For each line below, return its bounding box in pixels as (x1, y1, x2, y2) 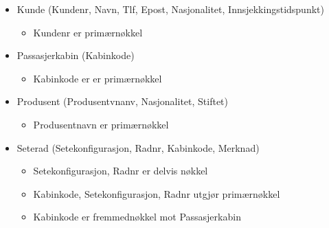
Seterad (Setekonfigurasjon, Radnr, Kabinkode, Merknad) (16, 140, 260, 155)
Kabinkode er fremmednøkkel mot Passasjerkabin (33, 209, 241, 224)
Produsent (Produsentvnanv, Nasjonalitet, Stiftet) (16, 94, 229, 109)
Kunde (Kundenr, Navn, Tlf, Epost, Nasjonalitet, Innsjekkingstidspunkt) (16, 2, 324, 16)
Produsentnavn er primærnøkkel (33, 117, 169, 131)
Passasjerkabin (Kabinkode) (16, 48, 135, 62)
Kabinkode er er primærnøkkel (33, 71, 162, 85)
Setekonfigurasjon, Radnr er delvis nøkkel (33, 163, 208, 178)
